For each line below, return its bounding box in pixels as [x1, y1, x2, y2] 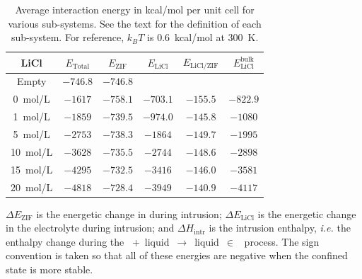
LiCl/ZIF [190, 62, 218, 70]
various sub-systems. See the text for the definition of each [8, 16, 262, 30]
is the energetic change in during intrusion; [36, 206, 222, 221]
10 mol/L [11, 144, 53, 159]
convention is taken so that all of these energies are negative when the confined [6, 248, 348, 263]
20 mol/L [11, 179, 53, 194]
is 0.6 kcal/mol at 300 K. [147, 30, 259, 45]
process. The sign [244, 234, 320, 249]
